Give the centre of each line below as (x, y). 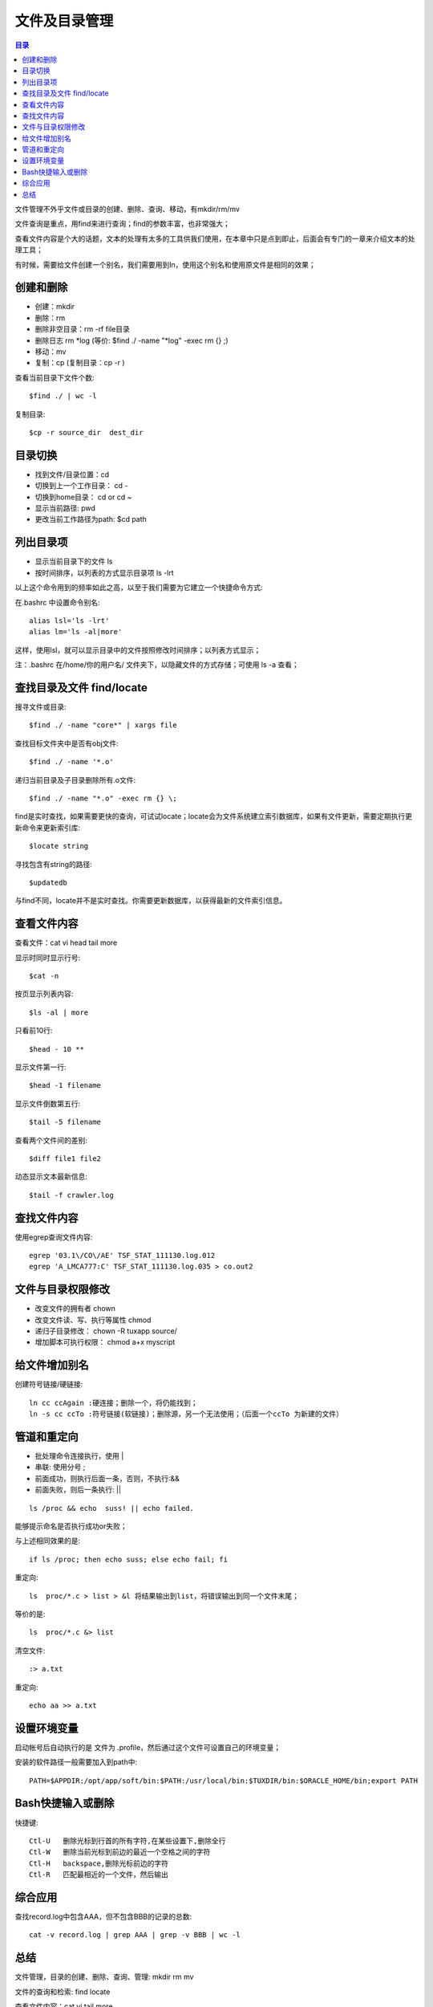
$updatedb (48, 882)
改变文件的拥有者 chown (75, 1309)
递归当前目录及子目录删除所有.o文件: (75, 780)
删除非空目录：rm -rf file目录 (82, 329)
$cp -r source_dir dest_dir (86, 432)
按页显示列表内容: (44, 994)
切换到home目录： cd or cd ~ (83, 497)
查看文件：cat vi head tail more (66, 942)
